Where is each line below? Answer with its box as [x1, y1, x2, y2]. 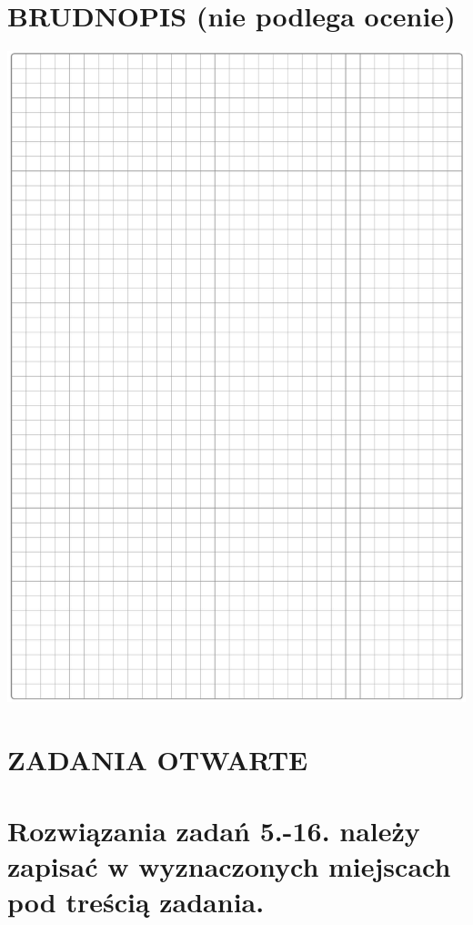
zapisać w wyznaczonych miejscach [7, 848, 451, 885]
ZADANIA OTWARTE [7, 740, 308, 778]
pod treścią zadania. [7, 883, 265, 920]
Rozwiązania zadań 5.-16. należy [7, 812, 420, 849]
